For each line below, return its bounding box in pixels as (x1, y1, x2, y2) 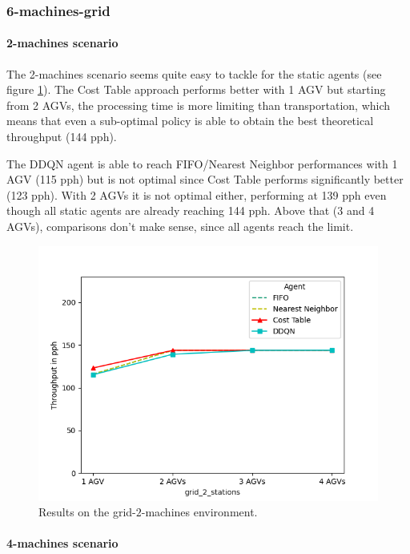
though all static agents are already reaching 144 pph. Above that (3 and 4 (6, 202, 375, 219)
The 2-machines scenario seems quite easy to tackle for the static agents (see (6, 65, 382, 82)
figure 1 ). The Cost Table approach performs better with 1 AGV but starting (6, 81, 386, 98)
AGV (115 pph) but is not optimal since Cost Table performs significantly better (6, 171, 404, 188)
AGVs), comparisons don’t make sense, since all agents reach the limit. (6, 217, 354, 234)
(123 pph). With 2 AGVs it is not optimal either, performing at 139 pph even (6, 186, 387, 203)
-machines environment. (141, 503, 258, 520)
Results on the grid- (38, 503, 136, 520)
